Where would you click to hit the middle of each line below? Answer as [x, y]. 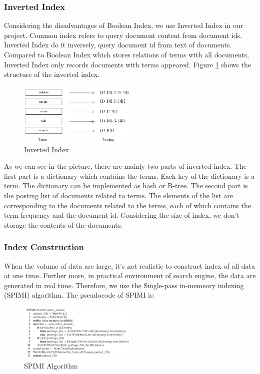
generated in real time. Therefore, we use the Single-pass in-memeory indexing [124, 285]
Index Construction [44, 247]
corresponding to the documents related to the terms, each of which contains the [127, 205]
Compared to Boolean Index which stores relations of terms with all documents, [126, 54]
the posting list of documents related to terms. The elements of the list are [118, 195]
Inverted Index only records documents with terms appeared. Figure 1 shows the [127, 64]
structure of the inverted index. [52, 74]
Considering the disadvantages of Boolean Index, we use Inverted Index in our [124, 25]
